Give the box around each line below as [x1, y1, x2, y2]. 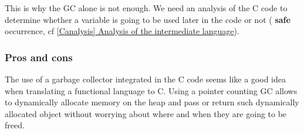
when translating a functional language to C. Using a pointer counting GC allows [5, 84, 298, 97]
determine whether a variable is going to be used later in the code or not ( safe [5, 13, 291, 25]
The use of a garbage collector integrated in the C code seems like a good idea [5, 73, 286, 85]
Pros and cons [5, 49, 73, 64]
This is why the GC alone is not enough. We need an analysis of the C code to [5, 2, 288, 14]
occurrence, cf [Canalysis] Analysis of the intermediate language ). [5, 25, 239, 37]
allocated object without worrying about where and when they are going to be [5, 107, 287, 119]
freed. [5, 119, 25, 131]
